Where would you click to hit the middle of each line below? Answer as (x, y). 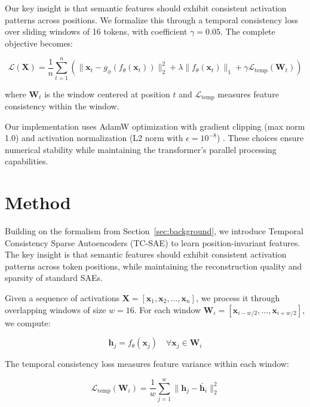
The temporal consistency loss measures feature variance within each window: (147, 364)
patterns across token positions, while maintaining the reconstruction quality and (154, 266)
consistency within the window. (62, 105)
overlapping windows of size (56, 309)
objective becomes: (39, 43)
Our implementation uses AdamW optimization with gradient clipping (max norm (155, 126)
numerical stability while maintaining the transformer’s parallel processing (141, 149)
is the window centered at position (107, 94)
